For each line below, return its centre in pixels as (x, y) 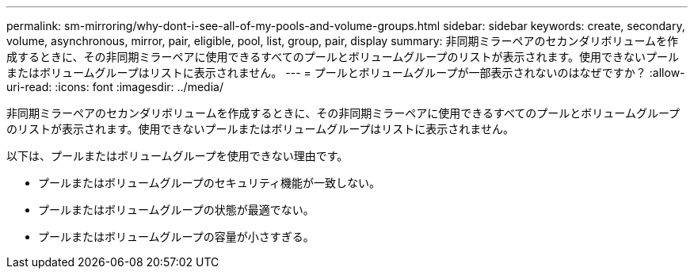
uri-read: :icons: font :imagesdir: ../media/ (115, 87)
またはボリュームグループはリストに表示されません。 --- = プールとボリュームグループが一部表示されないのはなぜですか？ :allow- (346, 73)
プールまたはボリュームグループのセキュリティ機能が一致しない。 (209, 183)
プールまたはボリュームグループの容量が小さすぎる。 (176, 237)
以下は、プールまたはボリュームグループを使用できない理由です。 (177, 156)
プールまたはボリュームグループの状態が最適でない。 (176, 210)
